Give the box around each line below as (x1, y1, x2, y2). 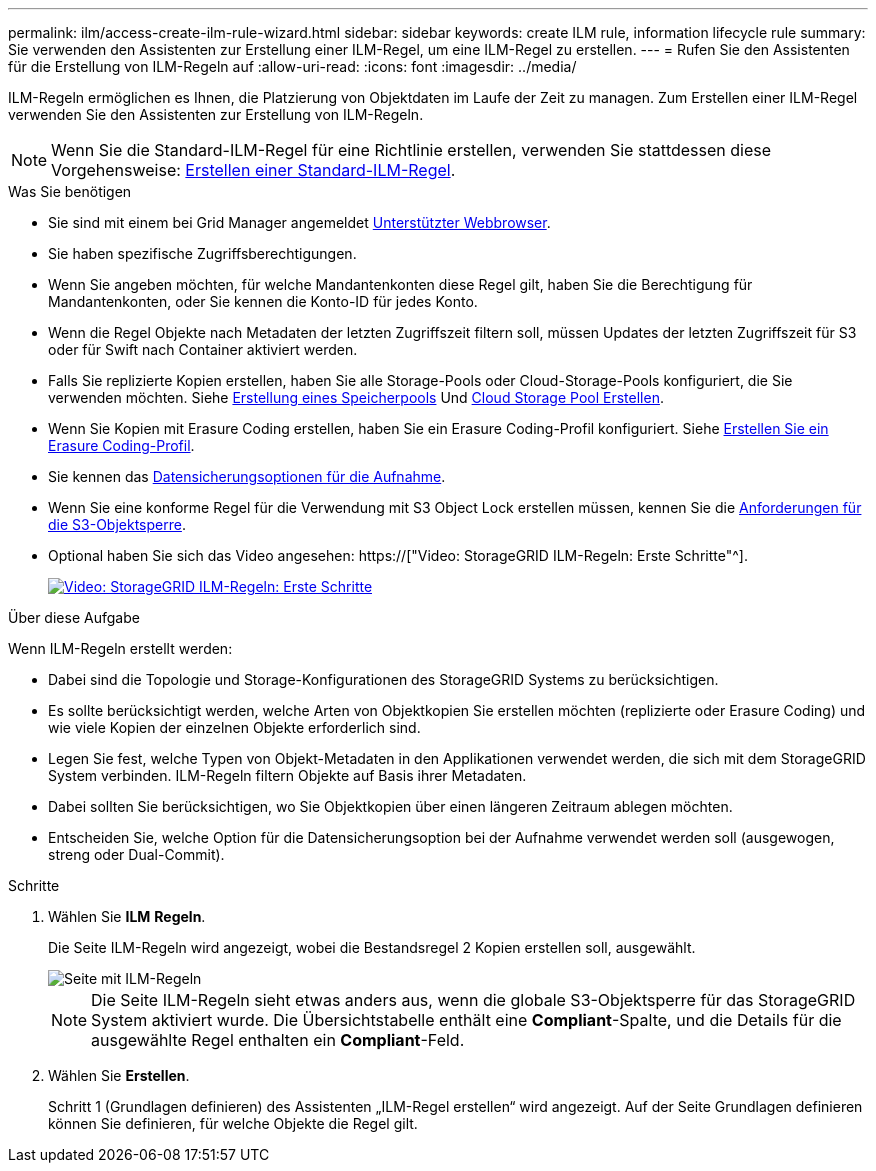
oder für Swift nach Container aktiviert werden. (48, 341, 358, 358)
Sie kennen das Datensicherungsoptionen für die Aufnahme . (48, 468, 446, 485)
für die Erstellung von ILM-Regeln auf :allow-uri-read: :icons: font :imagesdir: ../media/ (8, 58, 577, 75)
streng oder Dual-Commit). (48, 846, 225, 863)
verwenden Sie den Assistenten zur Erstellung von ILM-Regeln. (8, 106, 424, 123)
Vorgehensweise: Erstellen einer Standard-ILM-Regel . (51, 160, 456, 180)
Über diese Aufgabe (8, 609, 140, 626)
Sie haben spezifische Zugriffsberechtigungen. (48, 245, 357, 262)
